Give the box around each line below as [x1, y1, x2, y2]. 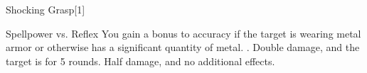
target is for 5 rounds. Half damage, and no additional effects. [6, 53, 275, 68]
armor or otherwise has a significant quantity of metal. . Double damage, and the [6, 40, 360, 55]
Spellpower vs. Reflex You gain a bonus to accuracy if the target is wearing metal [6, 26, 361, 40]
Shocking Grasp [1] [6, 2, 85, 16]
